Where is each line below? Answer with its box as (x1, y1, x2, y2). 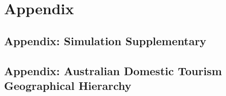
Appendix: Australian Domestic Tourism (4, 62, 222, 78)
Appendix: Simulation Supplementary (4, 33, 207, 48)
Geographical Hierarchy (4, 77, 132, 93)
